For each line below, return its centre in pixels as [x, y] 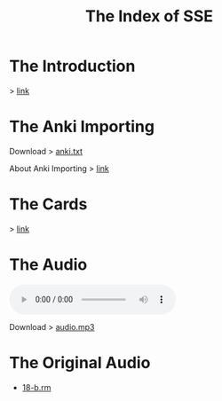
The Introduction [72, 66]
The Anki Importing [82, 127]
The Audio [48, 264]
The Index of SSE [149, 16]
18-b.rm [36, 387]
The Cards [48, 204]
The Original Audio [80, 362]
